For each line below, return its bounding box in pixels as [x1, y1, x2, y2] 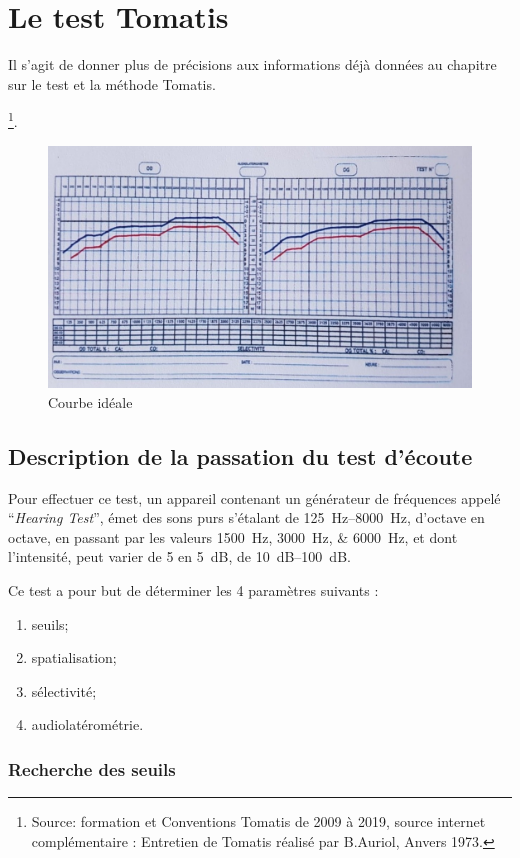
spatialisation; [31, 647, 117, 668]
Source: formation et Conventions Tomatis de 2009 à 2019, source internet [31, 811, 486, 832]
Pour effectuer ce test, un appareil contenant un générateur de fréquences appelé [8, 487, 501, 508]
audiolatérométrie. [31, 714, 144, 735]
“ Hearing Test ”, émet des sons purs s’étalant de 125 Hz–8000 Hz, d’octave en [8, 507, 485, 528]
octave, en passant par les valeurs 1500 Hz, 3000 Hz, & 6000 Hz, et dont [8, 526, 458, 547]
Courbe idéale [48, 391, 133, 412]
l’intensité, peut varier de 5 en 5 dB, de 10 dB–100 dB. [8, 546, 351, 567]
